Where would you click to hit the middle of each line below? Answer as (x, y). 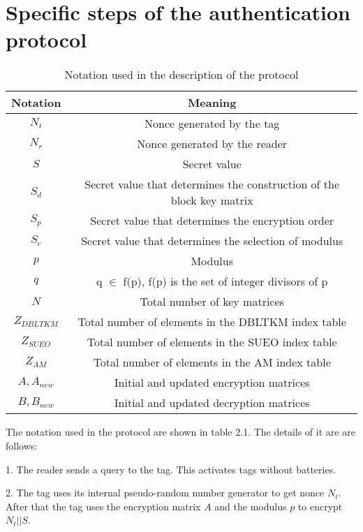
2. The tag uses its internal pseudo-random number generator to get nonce (165, 493)
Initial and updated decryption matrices (212, 403)
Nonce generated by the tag (212, 124)
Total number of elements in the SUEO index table (212, 342)
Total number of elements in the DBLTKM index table (212, 322)
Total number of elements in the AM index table (212, 362)
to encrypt (320, 506)
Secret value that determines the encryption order (212, 221)
